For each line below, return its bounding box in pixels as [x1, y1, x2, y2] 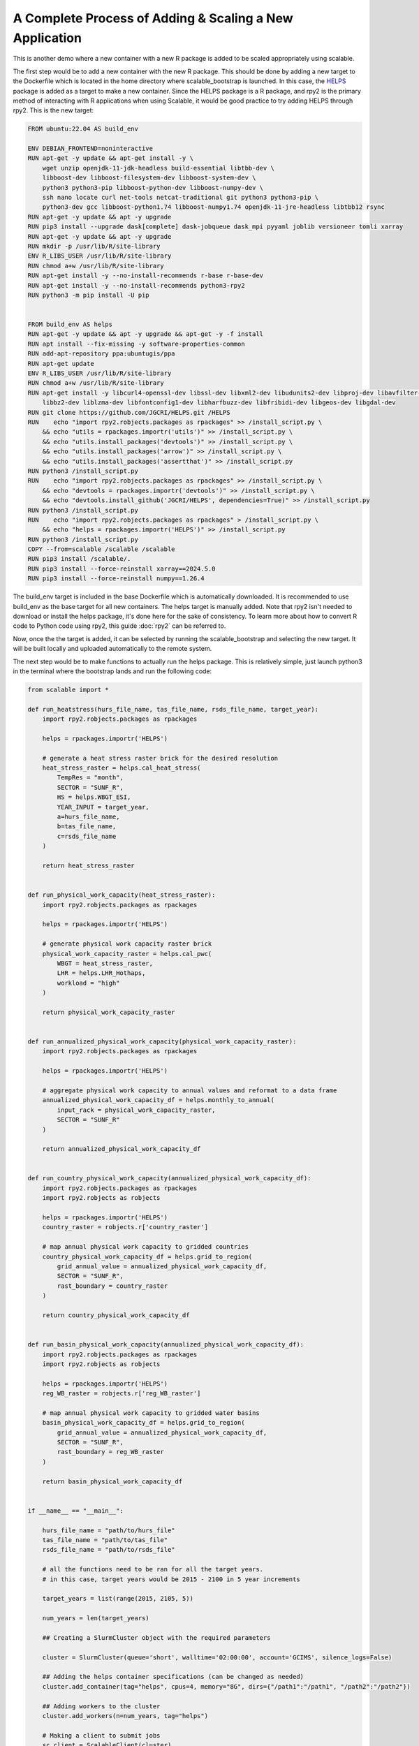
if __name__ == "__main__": [27, 1506, 124, 1515]
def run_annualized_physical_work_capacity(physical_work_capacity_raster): [27, 1038, 297, 1046]
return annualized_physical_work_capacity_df [42, 1145, 201, 1153]
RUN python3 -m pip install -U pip [27, 291, 149, 299]
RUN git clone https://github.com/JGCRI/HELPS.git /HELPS [27, 409, 230, 416]
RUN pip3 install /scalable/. [27, 555, 131, 563]
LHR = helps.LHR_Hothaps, [57, 969, 146, 977]
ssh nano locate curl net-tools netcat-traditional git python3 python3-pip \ [42, 193, 319, 202]
